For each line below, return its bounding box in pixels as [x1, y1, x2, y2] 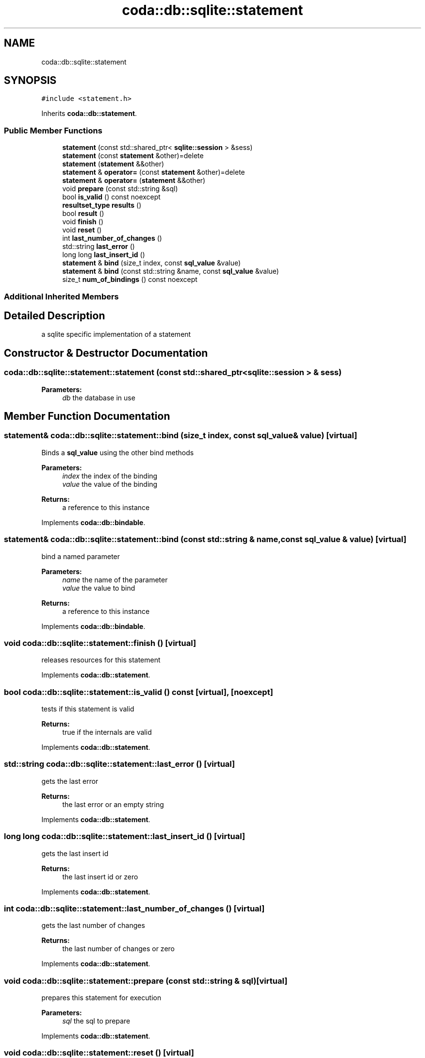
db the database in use [62, 393, 135, 402]
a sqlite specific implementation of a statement [41, 330, 191, 339]
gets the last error [41, 777, 98, 785]
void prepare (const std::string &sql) [62, 184, 178, 193]
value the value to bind [62, 583, 135, 592]
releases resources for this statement [41, 656, 161, 664]
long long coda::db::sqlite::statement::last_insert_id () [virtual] [4, 831, 245, 842]
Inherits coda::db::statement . [41, 109, 137, 118]
